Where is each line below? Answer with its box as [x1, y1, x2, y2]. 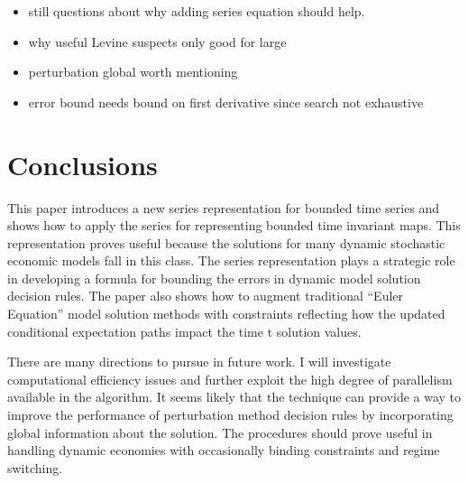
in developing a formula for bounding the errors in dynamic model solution [7, 268, 421, 287]
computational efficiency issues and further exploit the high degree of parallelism [7, 369, 453, 388]
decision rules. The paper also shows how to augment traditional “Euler [7, 286, 404, 305]
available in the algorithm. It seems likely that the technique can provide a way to [7, 387, 462, 406]
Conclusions [7, 145, 158, 182]
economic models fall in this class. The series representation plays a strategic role [7, 251, 455, 270]
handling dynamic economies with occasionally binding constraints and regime [7, 441, 440, 460]
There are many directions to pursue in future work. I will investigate [7, 352, 391, 371]
